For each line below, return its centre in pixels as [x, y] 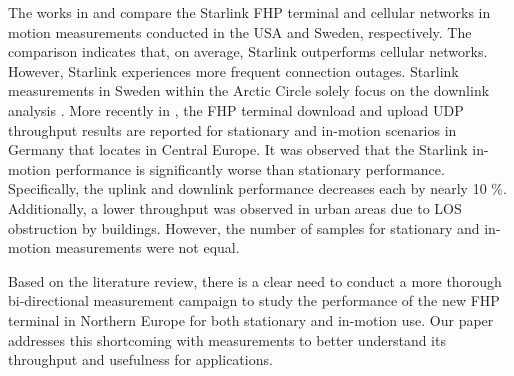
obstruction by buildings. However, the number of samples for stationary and [244, 227]
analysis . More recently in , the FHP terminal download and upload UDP [236, 109]
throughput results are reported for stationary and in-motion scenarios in [232, 129]
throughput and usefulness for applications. [140, 359]
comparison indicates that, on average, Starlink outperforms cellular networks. [248, 51]
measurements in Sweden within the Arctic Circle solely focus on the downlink [249, 90]
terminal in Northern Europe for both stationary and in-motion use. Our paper [251, 319]
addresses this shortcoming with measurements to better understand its [227, 339]
